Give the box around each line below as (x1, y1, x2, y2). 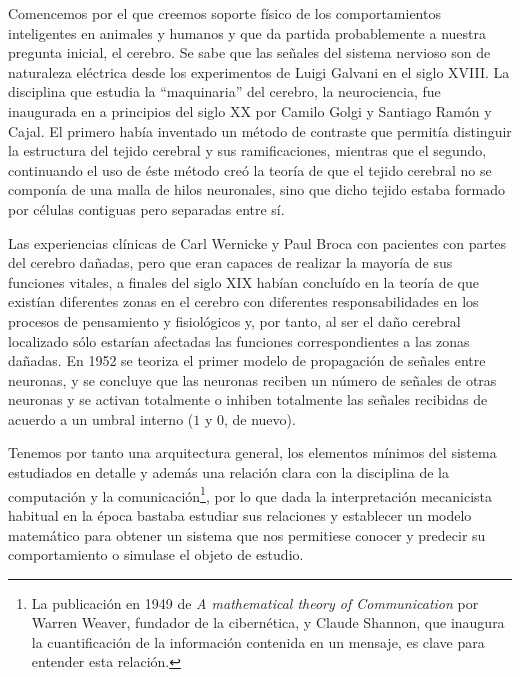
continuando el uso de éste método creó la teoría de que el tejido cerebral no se (8, 159, 492, 180)
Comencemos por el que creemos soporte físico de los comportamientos (8, 3, 441, 23)
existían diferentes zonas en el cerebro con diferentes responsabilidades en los (8, 291, 479, 312)
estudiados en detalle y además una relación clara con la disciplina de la (8, 462, 449, 483)
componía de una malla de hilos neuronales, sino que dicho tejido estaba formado (8, 179, 506, 200)
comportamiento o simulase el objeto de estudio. (8, 544, 304, 565)
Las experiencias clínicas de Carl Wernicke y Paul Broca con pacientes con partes (8, 232, 507, 253)
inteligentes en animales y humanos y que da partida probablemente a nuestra (8, 22, 486, 43)
